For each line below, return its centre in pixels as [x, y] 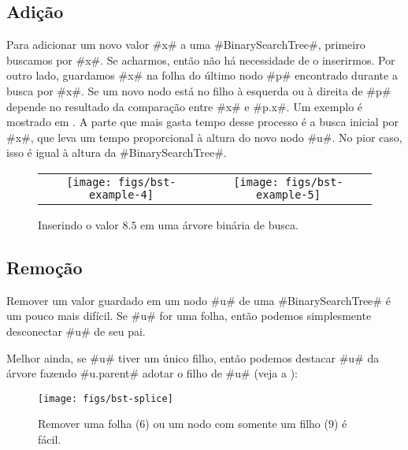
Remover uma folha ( [89, 424]
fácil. [50, 439]
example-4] [121, 194]
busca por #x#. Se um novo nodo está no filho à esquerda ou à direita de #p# [199, 90]
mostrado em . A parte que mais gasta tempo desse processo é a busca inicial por [203, 122]
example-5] [288, 194]
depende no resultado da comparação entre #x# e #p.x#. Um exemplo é [185, 106]
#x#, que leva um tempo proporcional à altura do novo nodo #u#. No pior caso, [204, 137]
